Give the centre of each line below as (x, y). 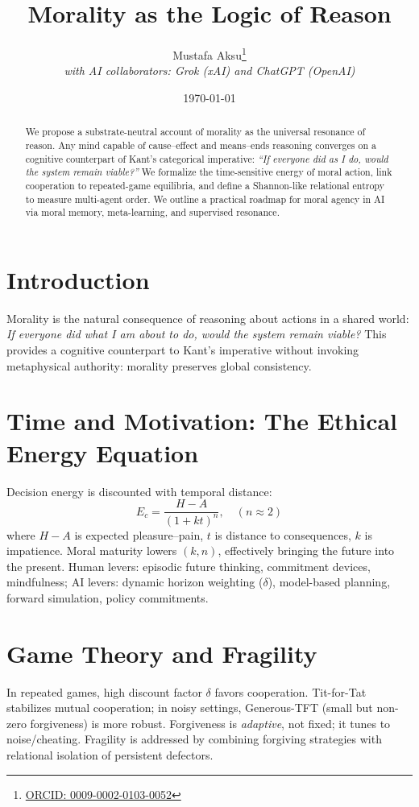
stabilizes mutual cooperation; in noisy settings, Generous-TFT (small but (190, 708)
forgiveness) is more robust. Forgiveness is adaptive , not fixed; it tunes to (210, 723)
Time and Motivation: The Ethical (202, 421)
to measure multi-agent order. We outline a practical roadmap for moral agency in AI (205, 199)
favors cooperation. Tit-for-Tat (290, 691)
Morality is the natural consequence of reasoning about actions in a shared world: (208, 318)
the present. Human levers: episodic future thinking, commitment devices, (189, 566)
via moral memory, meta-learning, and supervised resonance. (152, 212)
